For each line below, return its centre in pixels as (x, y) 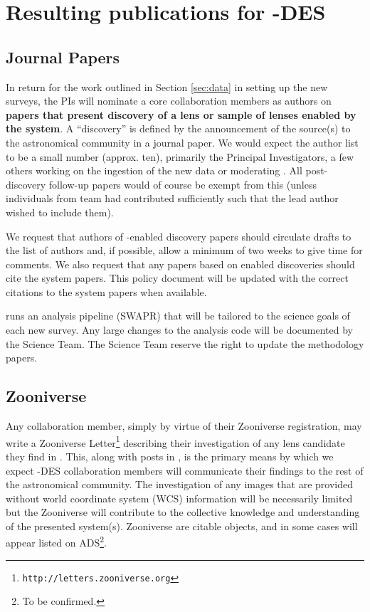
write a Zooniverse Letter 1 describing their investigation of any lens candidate (175, 441)
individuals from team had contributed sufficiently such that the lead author (172, 198)
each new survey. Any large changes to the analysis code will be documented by (180, 330)
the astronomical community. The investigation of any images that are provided (180, 484)
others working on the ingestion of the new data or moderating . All (154, 170)
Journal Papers (63, 57)
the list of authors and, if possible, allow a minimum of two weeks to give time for (184, 250)
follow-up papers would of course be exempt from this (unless (183, 184)
